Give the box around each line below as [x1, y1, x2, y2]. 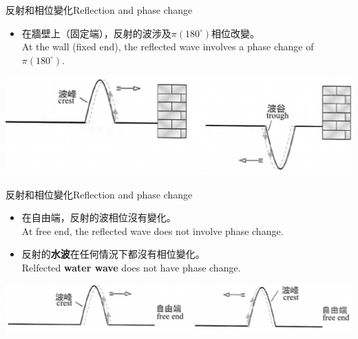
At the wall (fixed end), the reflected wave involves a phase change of [21, 39, 314, 54]
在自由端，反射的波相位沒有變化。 [21, 210, 176, 225]
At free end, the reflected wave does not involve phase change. [21, 223, 284, 238]
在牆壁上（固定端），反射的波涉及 [21, 25, 171, 40]
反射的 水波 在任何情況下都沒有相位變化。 [21, 247, 205, 261]
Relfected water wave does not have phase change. [21, 260, 241, 275]
